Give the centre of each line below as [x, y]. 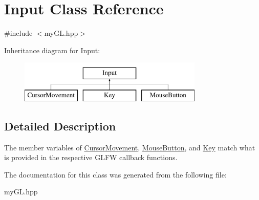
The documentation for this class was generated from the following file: [115, 174]
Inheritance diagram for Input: [52, 50]
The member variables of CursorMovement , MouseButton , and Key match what [130, 147]
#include [18, 33]
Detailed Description [60, 126]
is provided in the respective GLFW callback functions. [91, 157]
